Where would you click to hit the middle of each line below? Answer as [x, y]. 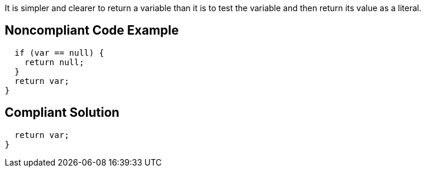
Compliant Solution [62, 113]
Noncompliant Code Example [92, 31]
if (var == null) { [59, 53]
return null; [54, 62]
